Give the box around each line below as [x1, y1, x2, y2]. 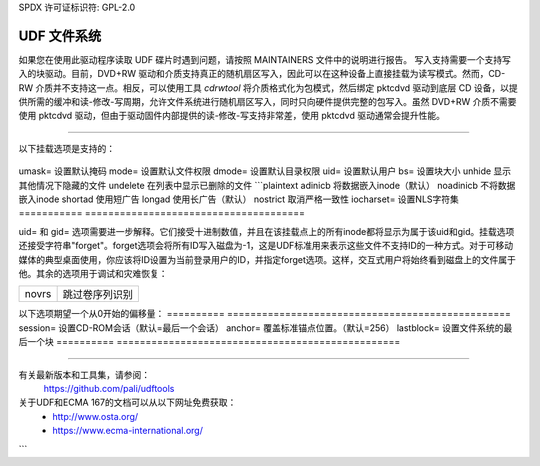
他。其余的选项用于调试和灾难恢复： [18, 267, 168, 279]
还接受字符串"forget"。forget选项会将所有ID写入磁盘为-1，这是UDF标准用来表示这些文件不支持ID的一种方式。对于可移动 [18, 240, 514, 252]
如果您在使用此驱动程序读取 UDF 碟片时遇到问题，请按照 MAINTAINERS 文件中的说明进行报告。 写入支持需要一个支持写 [18, 53, 512, 65]
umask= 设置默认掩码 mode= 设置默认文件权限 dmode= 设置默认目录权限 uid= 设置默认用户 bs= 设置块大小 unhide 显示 [18, 165, 512, 177]
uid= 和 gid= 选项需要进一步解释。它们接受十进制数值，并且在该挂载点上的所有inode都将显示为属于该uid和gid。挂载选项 [18, 225, 515, 237]
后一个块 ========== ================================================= [18, 336, 401, 348]
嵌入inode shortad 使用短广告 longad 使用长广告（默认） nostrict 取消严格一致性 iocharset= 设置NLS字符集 [18, 193, 460, 205]
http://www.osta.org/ [52, 410, 139, 422]
